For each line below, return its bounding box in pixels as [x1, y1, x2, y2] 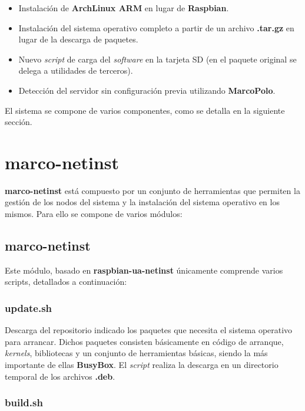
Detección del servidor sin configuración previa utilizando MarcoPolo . [18, 84, 276, 96]
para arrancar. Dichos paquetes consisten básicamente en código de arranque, [5, 335, 284, 347]
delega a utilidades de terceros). [18, 64, 133, 77]
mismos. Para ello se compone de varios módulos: [5, 208, 183, 220]
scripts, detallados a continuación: [5, 275, 127, 288]
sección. [5, 116, 32, 128]
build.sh [5, 395, 43, 410]
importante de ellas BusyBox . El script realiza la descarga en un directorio [5, 359, 279, 371]
